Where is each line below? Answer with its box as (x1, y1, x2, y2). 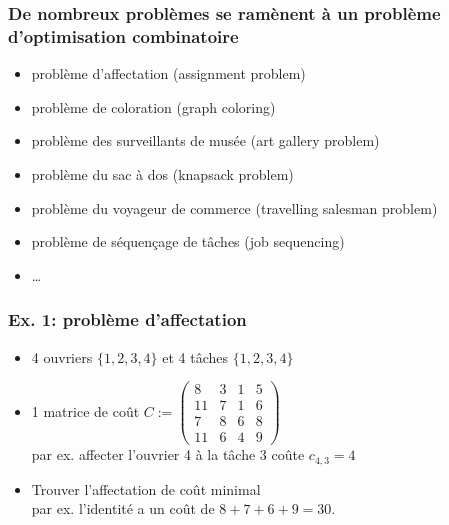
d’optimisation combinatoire (8, 23, 239, 48)
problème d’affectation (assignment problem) (31, 63, 306, 84)
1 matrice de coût (31, 400, 140, 421)
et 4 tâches (162, 346, 229, 367)
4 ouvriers (31, 346, 93, 367)
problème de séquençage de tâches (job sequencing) (31, 231, 345, 252)
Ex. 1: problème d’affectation (8, 307, 247, 332)
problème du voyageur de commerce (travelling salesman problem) (31, 197, 438, 218)
